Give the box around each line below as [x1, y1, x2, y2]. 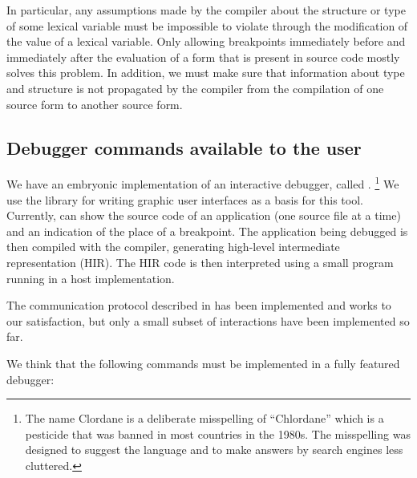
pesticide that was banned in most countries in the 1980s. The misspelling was [25, 425, 411, 442]
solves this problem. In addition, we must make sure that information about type [6, 64, 405, 81]
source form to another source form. [6, 95, 183, 112]
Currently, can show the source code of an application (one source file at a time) [6, 207, 401, 224]
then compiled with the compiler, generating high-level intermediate [6, 238, 340, 255]
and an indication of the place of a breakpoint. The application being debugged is [6, 222, 408, 239]
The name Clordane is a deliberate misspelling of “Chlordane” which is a [25, 410, 384, 427]
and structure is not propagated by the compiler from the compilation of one [6, 79, 384, 96]
